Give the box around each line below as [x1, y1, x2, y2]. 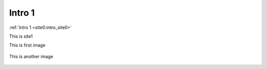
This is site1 [9, 33, 33, 39]
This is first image [9, 42, 45, 48]
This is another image [9, 53, 53, 59]
